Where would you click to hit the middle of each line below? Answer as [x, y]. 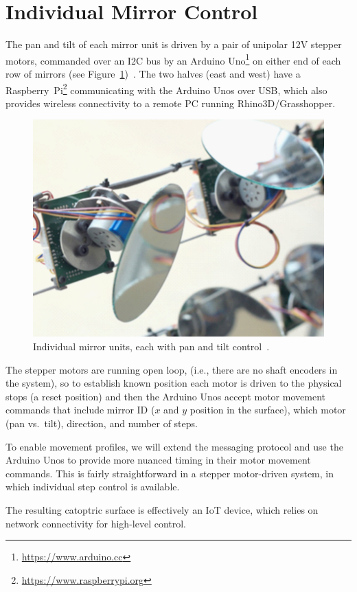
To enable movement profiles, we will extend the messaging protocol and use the [174, 446]
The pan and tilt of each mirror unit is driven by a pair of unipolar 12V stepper [174, 44]
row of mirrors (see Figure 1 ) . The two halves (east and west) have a [153, 73]
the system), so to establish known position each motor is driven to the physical [174, 383]
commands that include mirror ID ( [80, 410]
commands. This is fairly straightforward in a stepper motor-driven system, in [170, 473]
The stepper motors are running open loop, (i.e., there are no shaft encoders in [172, 369]
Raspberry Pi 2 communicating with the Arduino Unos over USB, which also [166, 89]
